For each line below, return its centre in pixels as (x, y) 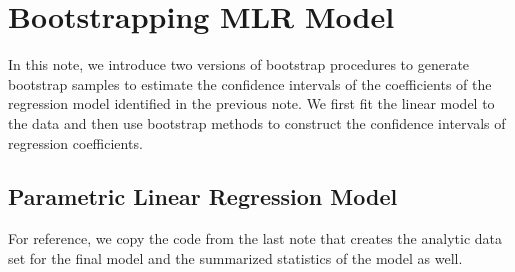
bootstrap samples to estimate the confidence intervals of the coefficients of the (250, 83)
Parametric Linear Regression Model (203, 196)
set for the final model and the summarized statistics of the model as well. (235, 257)
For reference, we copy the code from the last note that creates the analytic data (255, 238)
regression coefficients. (75, 142)
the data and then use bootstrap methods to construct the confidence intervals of (257, 122)
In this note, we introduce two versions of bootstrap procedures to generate (239, 64)
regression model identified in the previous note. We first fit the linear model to (251, 103)
